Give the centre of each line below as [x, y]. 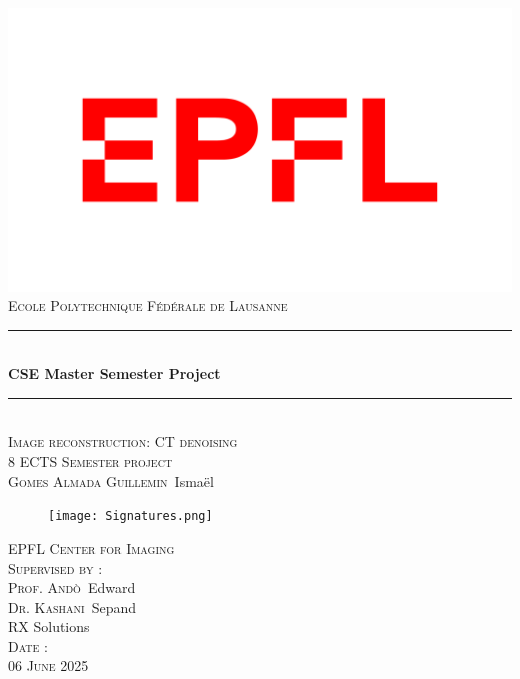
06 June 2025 [48, 665]
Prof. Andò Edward [72, 587]
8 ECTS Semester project [90, 461]
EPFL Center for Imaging [91, 547]
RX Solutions [49, 626]
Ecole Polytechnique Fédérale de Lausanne [148, 305]
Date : [28, 645]
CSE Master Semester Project [114, 373]
